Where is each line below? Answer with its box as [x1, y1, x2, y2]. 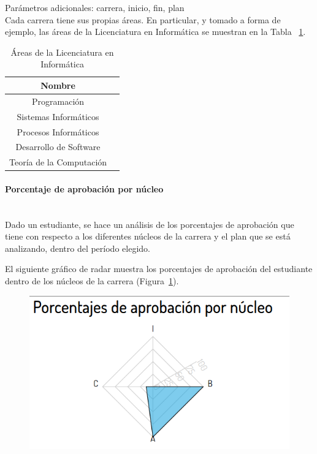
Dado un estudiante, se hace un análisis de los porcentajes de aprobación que [5, 218, 294, 230]
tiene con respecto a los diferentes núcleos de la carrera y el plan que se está [5, 230, 291, 243]
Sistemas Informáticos [17, 110, 99, 123]
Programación [32, 94, 85, 107]
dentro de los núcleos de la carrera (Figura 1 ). [5, 274, 179, 287]
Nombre [40, 78, 75, 91]
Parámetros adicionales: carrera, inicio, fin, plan [5, 1, 185, 13]
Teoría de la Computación [9, 156, 107, 168]
